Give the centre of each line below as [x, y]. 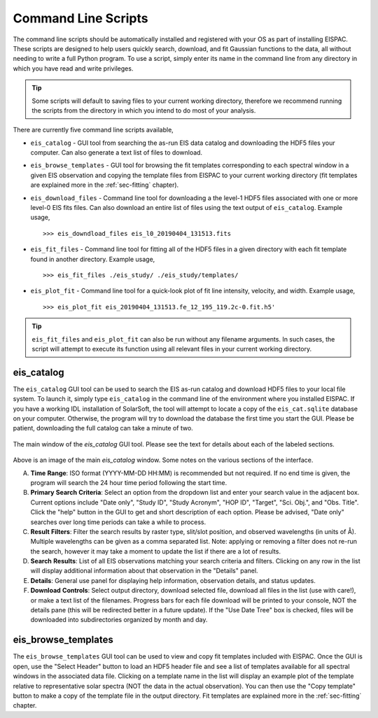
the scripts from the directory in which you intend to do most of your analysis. [144, 110]
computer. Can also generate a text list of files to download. [117, 153]
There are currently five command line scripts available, [93, 130]
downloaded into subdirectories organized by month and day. [119, 620]
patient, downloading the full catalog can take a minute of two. [103, 428]
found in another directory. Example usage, [93, 259]
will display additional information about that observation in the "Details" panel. [144, 571]
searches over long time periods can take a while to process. [118, 522]
